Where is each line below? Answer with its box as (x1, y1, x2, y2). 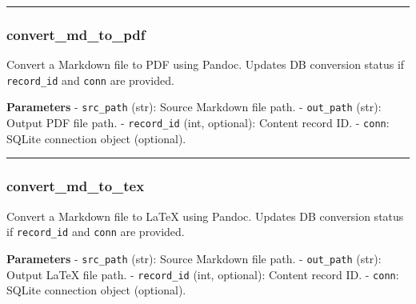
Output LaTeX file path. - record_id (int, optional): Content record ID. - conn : (6, 266, 399, 282)
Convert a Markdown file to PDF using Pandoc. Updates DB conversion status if (6, 56, 405, 73)
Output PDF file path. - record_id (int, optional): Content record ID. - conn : (6, 114, 390, 131)
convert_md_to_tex (6, 176, 145, 196)
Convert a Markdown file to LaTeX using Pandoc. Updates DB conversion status (6, 207, 404, 224)
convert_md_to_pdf (6, 24, 146, 44)
